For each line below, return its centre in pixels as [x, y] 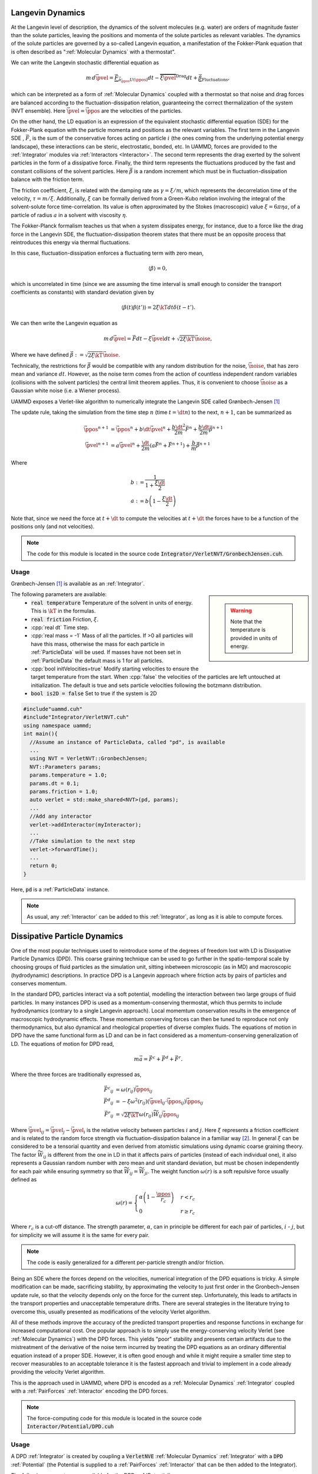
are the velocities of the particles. [142, 111]
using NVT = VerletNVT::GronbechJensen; [89, 759]
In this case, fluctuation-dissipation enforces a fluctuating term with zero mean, [107, 253]
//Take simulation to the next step [82, 841]
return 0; [44, 866]
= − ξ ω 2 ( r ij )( [133, 1102]
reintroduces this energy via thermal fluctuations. [71, 242]
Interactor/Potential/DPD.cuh [70, 1427]
